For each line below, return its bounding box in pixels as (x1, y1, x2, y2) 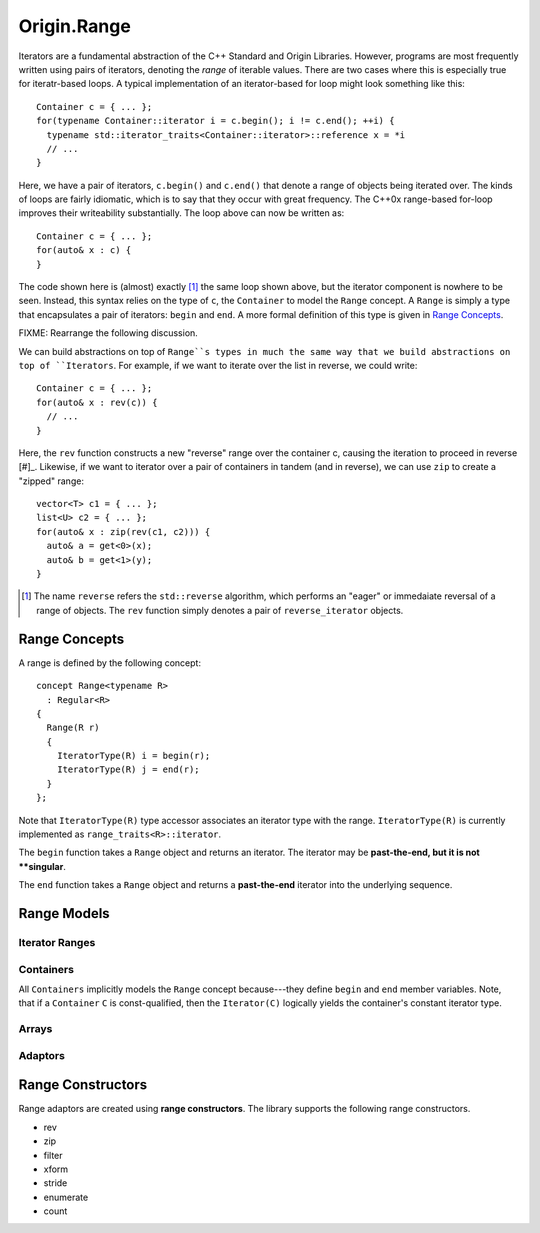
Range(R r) (46, 722, 100, 734)
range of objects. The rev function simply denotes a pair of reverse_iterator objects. (36, 604, 404, 616)
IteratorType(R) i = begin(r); (56, 750, 211, 762)
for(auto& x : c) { (36, 245, 132, 256)
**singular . (18, 860, 67, 872)
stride (43, 1177, 68, 1189)
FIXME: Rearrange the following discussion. (18, 327, 199, 339)
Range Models (18, 905, 110, 922)
